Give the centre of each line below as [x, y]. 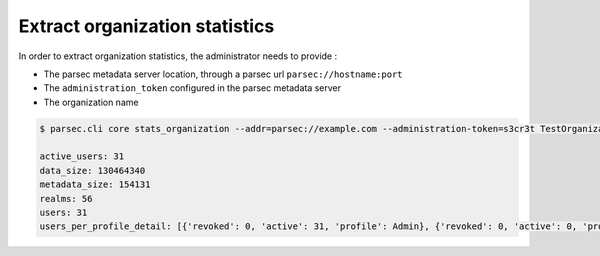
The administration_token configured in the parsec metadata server [192, 88]
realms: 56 [66, 198]
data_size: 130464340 [92, 170]
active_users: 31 [82, 156]
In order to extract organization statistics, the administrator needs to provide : [178, 56]
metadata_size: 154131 [95, 184]
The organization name [91, 102]
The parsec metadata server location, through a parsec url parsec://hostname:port [223, 74]
